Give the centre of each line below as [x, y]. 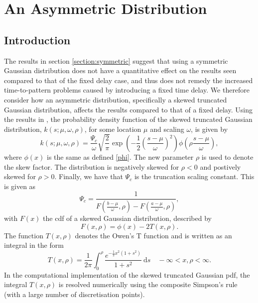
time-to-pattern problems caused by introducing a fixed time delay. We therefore [127, 90]
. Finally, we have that [89, 176]
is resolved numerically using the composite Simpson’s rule [148, 284]
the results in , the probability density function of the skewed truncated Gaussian [128, 119]
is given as [20, 186]
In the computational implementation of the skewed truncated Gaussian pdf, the [127, 274]
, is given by [209, 129]
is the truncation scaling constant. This [194, 176]
